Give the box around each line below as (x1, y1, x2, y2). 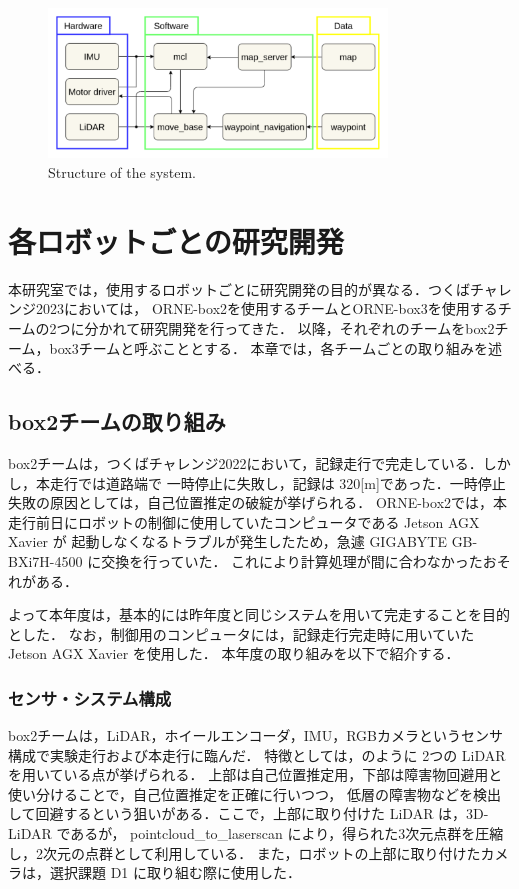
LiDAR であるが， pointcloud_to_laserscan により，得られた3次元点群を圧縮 (8, 823, 504, 844)
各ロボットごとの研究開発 (8, 220, 344, 261)
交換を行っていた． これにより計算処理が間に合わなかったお (101, 550, 497, 571)
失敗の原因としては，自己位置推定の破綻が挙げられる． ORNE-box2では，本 (8, 492, 508, 513)
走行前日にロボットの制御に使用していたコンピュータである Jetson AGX (8, 511, 480, 532)
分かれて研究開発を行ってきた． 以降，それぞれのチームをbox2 (84, 317, 495, 338)
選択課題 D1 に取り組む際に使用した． (49, 862, 302, 883)
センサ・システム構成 (8, 685, 172, 710)
